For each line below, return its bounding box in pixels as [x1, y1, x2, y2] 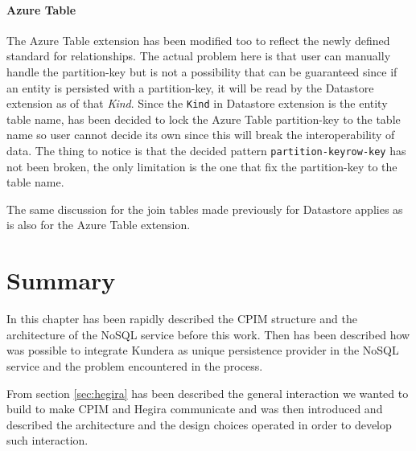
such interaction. [6, 432, 89, 449]
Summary [6, 264, 116, 297]
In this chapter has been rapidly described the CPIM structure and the [6, 310, 357, 327]
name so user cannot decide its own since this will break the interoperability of [6, 126, 395, 143]
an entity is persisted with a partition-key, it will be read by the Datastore [6, 79, 374, 96]
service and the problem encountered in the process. [6, 357, 263, 374]
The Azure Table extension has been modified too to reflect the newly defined [6, 31, 390, 48]
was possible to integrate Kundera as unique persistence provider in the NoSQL [6, 342, 399, 359]
